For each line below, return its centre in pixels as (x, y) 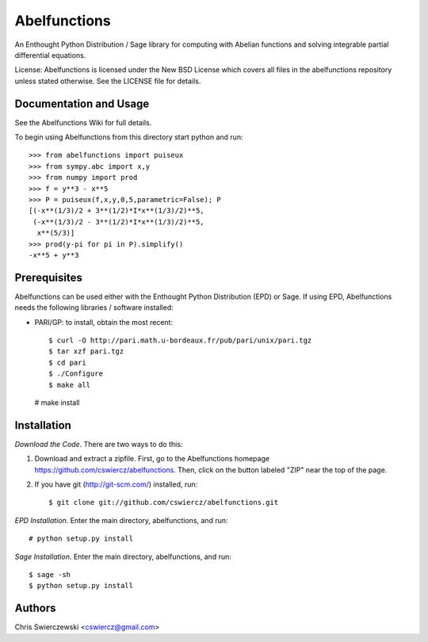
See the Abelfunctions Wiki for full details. (83, 122)
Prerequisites (48, 277)
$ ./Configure (76, 374)
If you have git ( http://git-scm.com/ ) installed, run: (116, 484)
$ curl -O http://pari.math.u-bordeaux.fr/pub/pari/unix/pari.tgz (180, 340)
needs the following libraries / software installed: (94, 308)
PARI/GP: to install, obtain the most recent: (104, 322)
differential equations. (50, 55)
